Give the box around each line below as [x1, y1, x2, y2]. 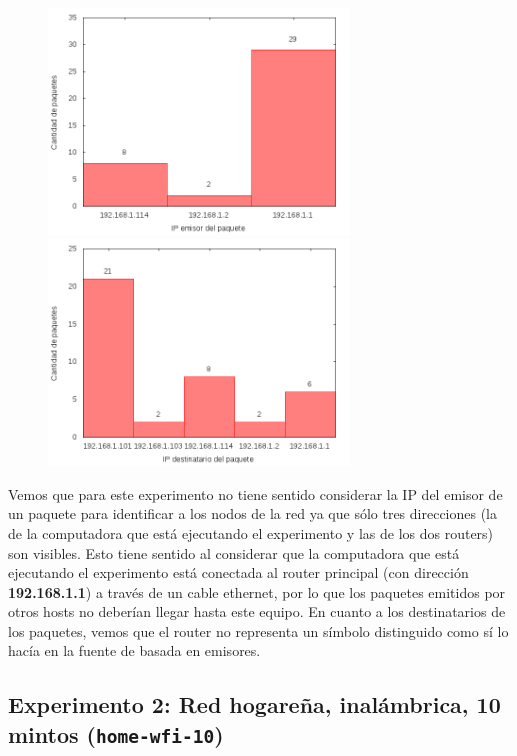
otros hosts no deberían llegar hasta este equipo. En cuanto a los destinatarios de [8, 601, 506, 622]
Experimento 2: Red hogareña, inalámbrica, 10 [8, 689, 501, 720]
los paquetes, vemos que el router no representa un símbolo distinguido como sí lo [8, 620, 509, 641]
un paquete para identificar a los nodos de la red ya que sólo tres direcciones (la [8, 503, 498, 524]
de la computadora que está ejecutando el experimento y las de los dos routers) [8, 522, 494, 543]
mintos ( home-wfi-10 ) [8, 718, 224, 749]
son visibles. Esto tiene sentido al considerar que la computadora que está [8, 542, 460, 563]
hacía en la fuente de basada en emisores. [8, 640, 261, 661]
